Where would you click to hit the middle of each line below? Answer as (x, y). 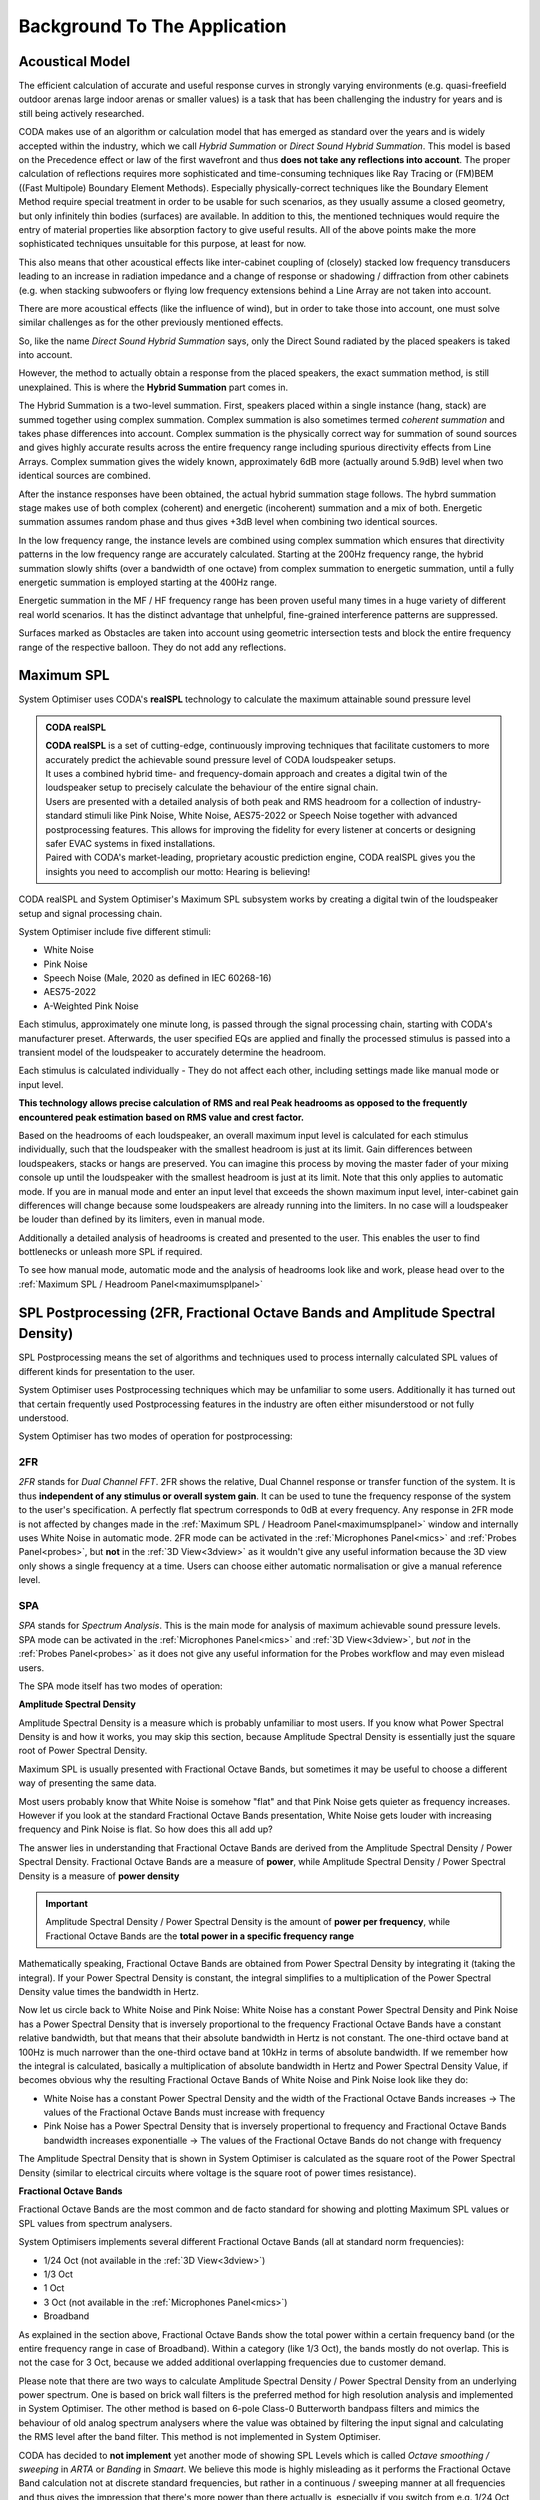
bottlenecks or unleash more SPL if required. (110, 1252)
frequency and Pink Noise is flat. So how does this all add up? (146, 1829)
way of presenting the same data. (87, 1783)
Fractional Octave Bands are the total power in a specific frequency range (200, 1936)
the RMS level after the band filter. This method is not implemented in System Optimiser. (199, 2437)
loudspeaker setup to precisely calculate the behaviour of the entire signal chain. (212, 787)
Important (67, 1903)
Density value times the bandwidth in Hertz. (108, 1991)
